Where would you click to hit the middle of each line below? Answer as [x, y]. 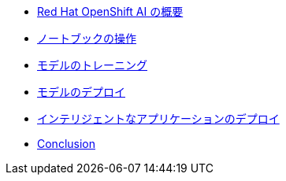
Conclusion [67, 144]
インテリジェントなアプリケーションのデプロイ [158, 118]
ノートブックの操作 [87, 38]
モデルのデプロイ [81, 92]
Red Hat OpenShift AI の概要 [110, 11]
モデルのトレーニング [92, 65]
